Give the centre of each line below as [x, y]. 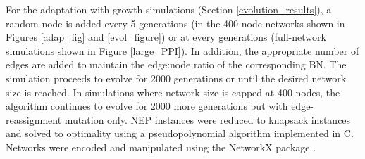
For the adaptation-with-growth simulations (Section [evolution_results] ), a [169, 9]
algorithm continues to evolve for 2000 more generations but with [147, 106]
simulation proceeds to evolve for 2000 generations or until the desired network [176, 78]
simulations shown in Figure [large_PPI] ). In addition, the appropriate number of [182, 50]
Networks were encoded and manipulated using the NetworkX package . [161, 147]
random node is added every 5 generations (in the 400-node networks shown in [175, 23]
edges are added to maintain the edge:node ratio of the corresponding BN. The [176, 64]
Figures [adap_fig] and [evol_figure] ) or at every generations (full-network [166, 37]
